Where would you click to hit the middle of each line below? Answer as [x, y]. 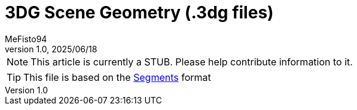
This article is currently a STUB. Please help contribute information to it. [192, 62]
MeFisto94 [26, 39]
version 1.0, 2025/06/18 [51, 49]
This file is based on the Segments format [117, 77]
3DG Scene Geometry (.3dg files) [139, 12]
